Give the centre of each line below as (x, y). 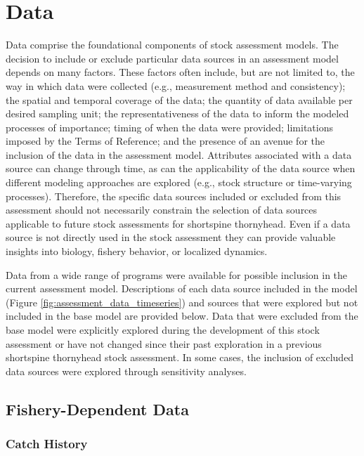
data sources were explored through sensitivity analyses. (126, 371)
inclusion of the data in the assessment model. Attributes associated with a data (179, 154)
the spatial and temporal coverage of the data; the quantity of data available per (179, 99)
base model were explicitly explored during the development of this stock (163, 330)
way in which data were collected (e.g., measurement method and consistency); (176, 85)
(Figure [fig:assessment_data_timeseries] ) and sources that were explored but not (182, 302)
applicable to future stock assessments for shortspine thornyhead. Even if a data (178, 223)
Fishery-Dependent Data (97, 409)
